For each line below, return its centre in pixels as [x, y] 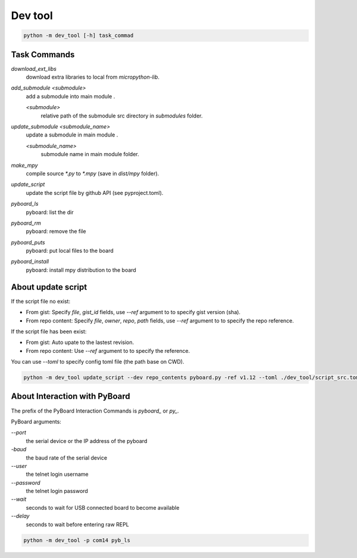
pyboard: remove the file [56, 231]
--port [18, 433]
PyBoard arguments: [36, 421]
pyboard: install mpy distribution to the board [81, 270]
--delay [20, 516]
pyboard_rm [26, 223]
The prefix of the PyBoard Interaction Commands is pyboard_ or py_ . [95, 411]
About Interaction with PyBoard [71, 396]
